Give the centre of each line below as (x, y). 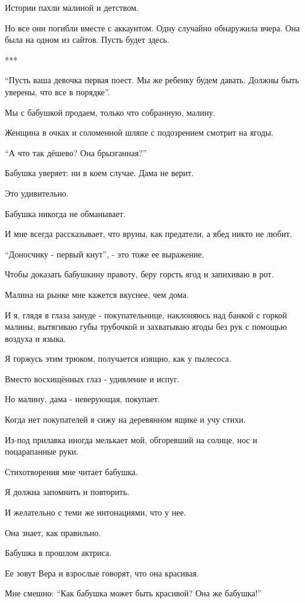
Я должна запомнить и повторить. (67, 492)
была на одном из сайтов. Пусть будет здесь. (87, 39)
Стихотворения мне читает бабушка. (71, 471)
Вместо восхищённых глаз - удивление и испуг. (92, 378)
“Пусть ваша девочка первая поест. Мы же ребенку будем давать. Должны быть (152, 80)
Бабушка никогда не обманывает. (65, 213)
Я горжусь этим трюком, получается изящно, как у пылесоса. (118, 358)
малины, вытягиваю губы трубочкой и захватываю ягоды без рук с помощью (146, 327)
